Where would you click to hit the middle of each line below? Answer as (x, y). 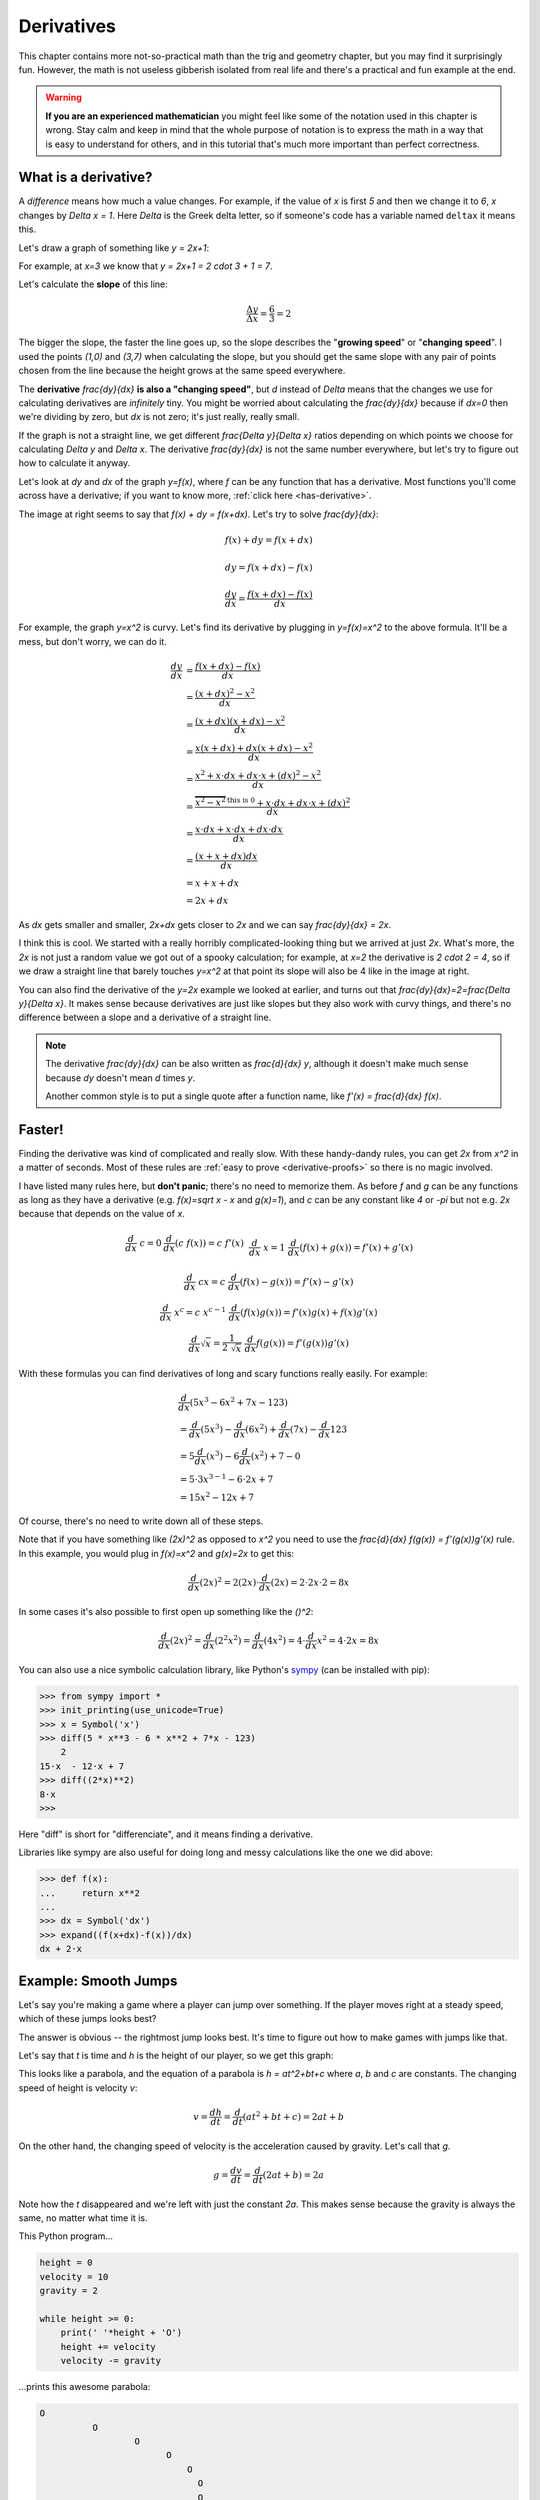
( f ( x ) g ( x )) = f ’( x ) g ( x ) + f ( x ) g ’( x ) (309, 1312)
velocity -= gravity (111, 2361)
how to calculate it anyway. (74, 463)
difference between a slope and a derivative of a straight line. (145, 1017)
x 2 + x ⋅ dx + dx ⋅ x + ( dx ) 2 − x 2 (258, 774)
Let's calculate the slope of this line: (93, 284)
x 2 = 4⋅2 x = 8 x (348, 1639)
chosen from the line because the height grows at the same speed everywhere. (182, 371)
